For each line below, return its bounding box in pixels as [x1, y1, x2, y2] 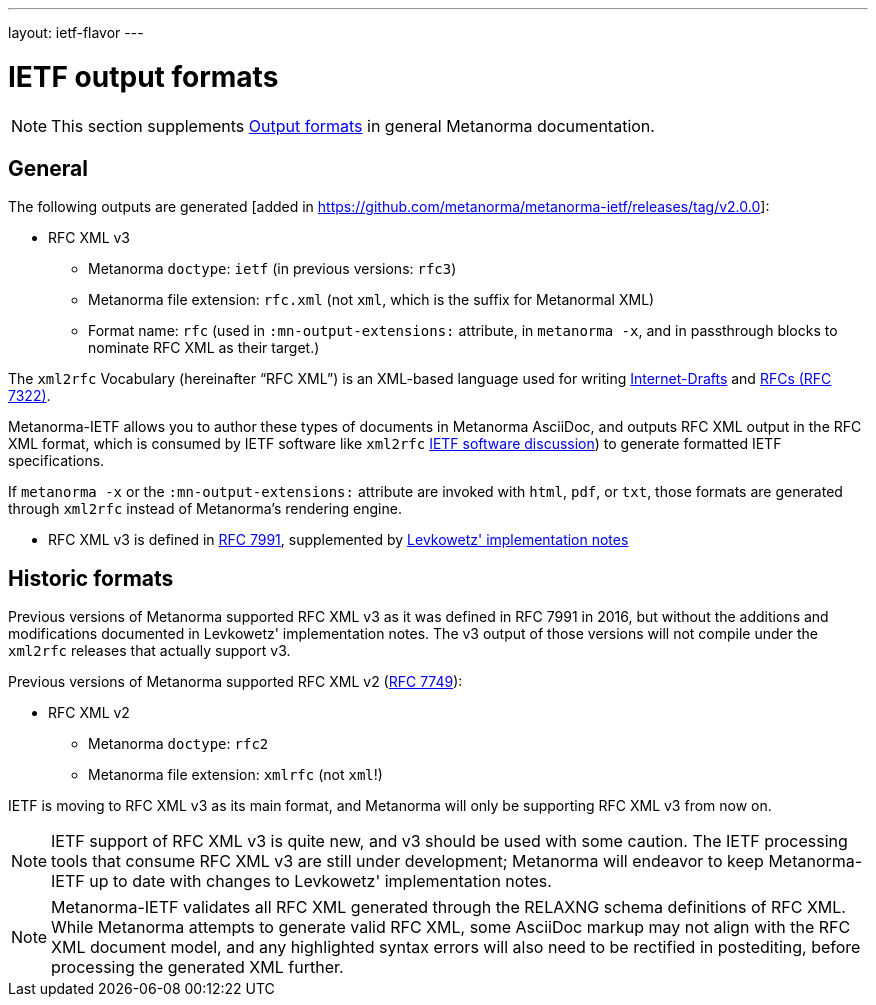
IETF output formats [8, 59, 279, 94]
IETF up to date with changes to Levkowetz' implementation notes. [51, 871, 552, 892]
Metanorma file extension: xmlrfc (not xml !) [88, 766, 383, 784]
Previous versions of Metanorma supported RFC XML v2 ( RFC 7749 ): [8, 673, 463, 691]
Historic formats [8, 565, 174, 591]
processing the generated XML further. [51, 957, 344, 978]
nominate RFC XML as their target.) [88, 339, 320, 357]
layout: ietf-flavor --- [8, 24, 144, 41]
